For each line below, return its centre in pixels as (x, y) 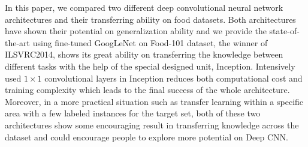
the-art (18, 42)
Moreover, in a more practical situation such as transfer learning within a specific (154, 101)
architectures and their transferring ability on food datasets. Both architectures (150, 19)
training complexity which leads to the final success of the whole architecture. (147, 90)
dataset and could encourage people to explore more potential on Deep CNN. (147, 136)
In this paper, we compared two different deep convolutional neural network (144, 7)
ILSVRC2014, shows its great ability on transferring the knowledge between (144, 54)
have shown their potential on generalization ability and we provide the (136, 31)
